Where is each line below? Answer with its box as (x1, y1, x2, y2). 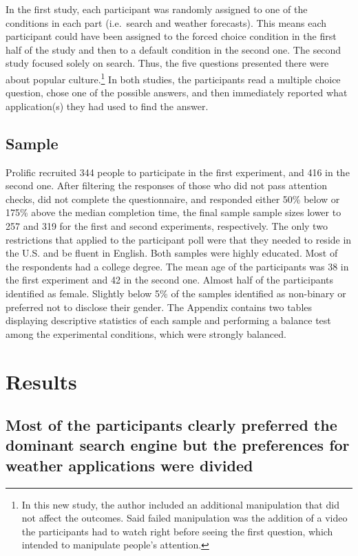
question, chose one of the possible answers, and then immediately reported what (6, 85, 348, 100)
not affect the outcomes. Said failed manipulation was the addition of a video (21, 511, 348, 525)
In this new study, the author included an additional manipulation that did (21, 497, 339, 511)
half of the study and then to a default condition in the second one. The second (6, 42, 341, 56)
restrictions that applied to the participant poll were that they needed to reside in (6, 232, 352, 246)
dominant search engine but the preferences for (6, 434, 350, 456)
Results (6, 367, 77, 395)
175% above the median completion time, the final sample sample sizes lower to (6, 205, 341, 220)
